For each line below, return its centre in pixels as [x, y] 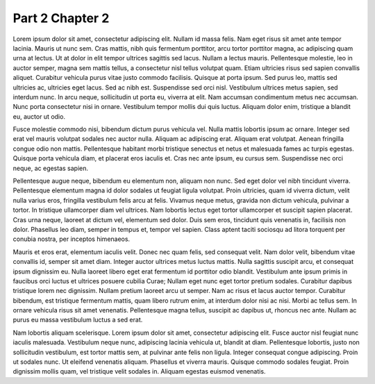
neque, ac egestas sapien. [51, 168]
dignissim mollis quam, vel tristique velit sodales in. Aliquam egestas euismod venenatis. [139, 372]
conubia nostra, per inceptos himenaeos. [72, 239]
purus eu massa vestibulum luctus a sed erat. [78, 320]
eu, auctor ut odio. [39, 116]
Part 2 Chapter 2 [61, 18]
